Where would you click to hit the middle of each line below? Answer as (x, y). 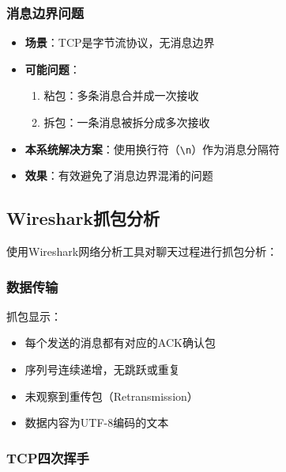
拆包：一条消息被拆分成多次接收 (127, 122)
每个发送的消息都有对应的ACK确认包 (120, 343)
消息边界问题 (45, 12)
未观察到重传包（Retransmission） (111, 396)
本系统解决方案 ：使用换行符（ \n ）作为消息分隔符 (152, 148)
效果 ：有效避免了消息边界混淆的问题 (119, 175)
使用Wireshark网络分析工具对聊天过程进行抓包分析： (142, 251)
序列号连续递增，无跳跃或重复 (102, 369)
